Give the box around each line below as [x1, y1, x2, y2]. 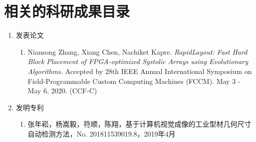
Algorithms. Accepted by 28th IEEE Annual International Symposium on [27, 66, 252, 76]
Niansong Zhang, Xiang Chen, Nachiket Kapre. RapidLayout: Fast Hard [27, 46, 248, 57]
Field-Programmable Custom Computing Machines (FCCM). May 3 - [27, 75, 241, 86]
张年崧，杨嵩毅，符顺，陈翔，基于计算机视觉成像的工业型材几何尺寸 [27, 119, 252, 129]
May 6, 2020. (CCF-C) [27, 85, 97, 96]
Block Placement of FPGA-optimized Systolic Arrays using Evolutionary [27, 56, 249, 67]
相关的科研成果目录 [4, 1, 130, 21]
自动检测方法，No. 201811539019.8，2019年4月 [27, 128, 176, 139]
